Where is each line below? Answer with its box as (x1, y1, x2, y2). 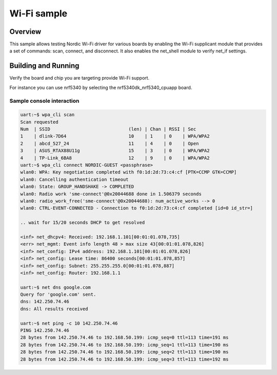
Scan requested (20, 119, 58, 125)
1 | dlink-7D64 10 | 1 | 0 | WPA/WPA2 (20, 134, 210, 139)
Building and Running (9, 62, 80, 70)
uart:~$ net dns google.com (20, 284, 91, 290)
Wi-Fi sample (9, 8, 68, 19)
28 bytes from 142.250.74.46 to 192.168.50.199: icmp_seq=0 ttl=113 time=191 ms (20, 334, 229, 341)
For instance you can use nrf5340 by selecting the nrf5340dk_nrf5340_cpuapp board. (9, 84, 192, 90)
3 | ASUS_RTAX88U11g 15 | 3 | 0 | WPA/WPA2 (20, 148, 210, 154)
